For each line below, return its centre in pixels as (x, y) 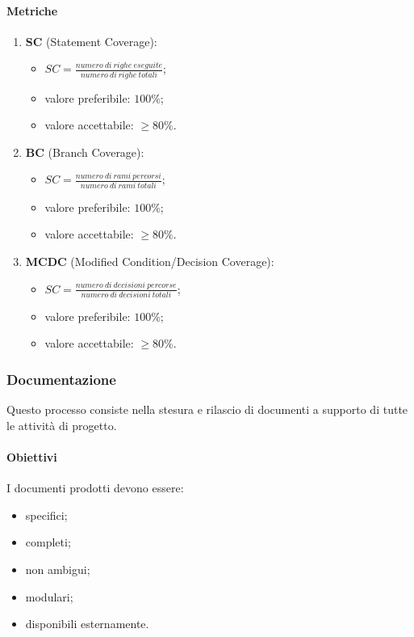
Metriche (32, 10)
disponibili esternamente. (87, 624)
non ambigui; (58, 570)
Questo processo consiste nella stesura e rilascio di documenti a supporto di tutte (207, 409)
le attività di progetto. (62, 425)
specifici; (46, 515)
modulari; (49, 596)
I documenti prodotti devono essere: (95, 488)
